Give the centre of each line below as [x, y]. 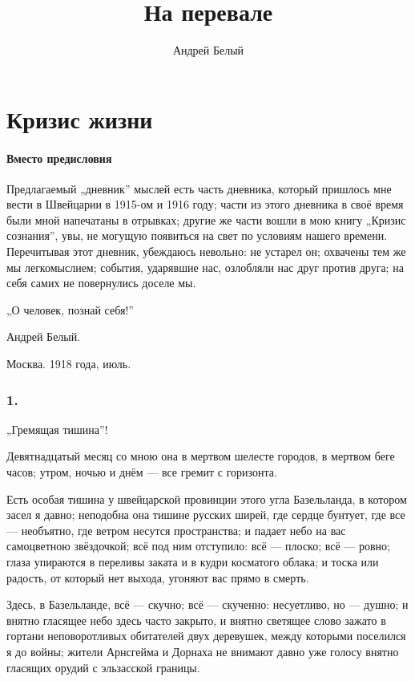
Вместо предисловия [59, 158]
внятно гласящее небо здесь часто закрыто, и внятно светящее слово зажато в [196, 620]
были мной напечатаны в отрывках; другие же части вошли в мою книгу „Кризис [206, 219]
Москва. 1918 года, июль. [69, 364]
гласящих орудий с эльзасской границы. [103, 667]
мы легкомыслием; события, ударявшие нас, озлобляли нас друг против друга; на [205, 267]
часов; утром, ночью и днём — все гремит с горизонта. [142, 472]
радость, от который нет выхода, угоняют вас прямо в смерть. [158, 577]
